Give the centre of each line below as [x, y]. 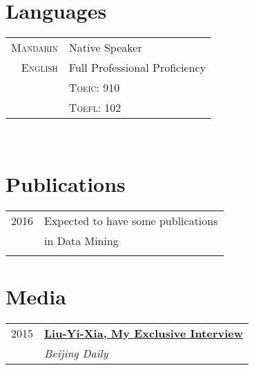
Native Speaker [105, 48]
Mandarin [35, 48]
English [39, 68]
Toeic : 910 [94, 88]
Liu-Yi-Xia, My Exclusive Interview [144, 333]
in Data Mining [81, 240]
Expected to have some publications [131, 220]
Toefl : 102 [95, 108]
